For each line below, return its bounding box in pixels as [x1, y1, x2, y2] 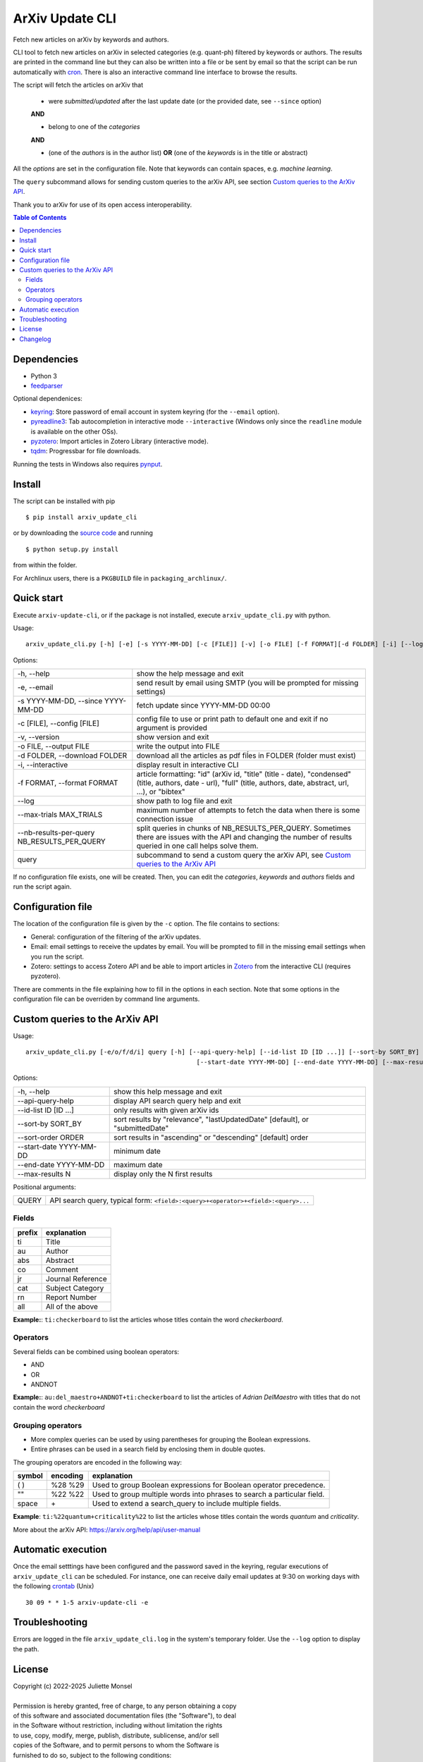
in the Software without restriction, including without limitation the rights [13, 1721, 223, 1730]
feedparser [30, 381, 63, 390]
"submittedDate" [113, 1123, 169, 1133]
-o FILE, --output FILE [17, 741, 90, 751]
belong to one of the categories [48, 123, 140, 131]
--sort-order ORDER [17, 1132, 85, 1142]
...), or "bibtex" [136, 787, 186, 796]
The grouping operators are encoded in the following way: [13, 1458, 183, 1466]
